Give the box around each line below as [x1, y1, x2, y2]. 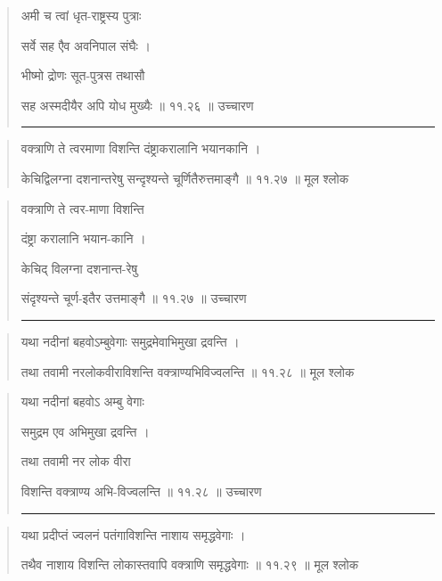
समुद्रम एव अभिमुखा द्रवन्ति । [20, 421, 150, 440]
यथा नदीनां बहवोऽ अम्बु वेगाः [20, 392, 144, 411]
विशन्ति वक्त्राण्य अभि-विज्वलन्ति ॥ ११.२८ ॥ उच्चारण [20, 481, 262, 500]
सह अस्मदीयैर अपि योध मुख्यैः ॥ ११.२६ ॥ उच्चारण [20, 95, 254, 114]
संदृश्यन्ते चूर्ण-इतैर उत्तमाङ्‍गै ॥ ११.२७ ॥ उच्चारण [20, 289, 247, 307]
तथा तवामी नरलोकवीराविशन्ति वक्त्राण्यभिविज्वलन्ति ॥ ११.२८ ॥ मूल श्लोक [20, 362, 355, 381]
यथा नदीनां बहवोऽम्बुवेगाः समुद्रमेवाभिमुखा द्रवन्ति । [20, 331, 240, 350]
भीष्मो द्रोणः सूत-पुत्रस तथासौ [20, 66, 145, 85]
